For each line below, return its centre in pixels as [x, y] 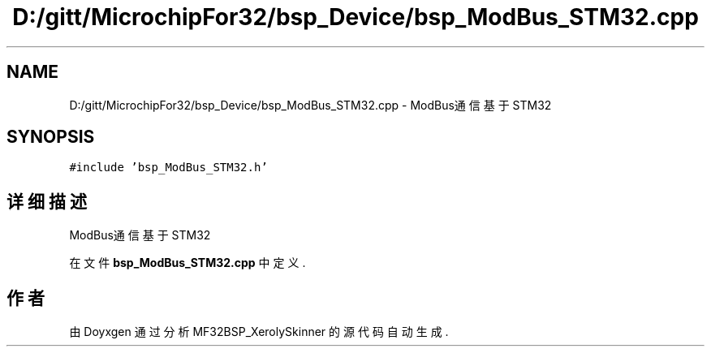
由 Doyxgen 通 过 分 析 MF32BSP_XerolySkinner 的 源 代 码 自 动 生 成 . [259, 332]
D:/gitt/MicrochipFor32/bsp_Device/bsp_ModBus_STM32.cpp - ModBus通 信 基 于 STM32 [310, 105]
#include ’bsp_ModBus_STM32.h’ [168, 168]
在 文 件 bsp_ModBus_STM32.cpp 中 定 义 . [187, 263]
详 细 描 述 [47, 201]
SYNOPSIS [51, 137]
